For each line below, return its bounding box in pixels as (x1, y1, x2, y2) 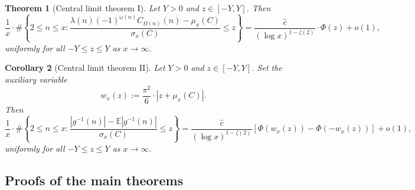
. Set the (251, 61, 282, 74)
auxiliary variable (5, 73, 67, 86)
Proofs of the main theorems (5, 171, 184, 189)
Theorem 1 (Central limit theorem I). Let (5, 2, 160, 14)
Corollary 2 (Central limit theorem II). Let (5, 61, 165, 74)
